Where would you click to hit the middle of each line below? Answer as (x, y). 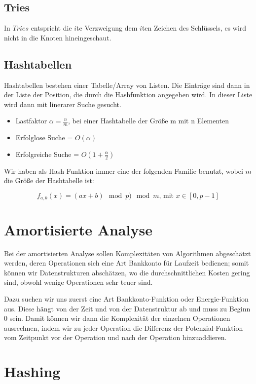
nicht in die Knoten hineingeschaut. (58, 37)
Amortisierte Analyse (78, 229)
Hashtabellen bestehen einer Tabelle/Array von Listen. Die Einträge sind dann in (127, 85)
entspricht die (51, 28)
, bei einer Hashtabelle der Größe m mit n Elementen (148, 121)
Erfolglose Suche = (44, 137)
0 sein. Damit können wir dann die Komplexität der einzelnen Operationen (117, 318)
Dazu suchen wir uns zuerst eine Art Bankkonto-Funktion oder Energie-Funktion (126, 298)
